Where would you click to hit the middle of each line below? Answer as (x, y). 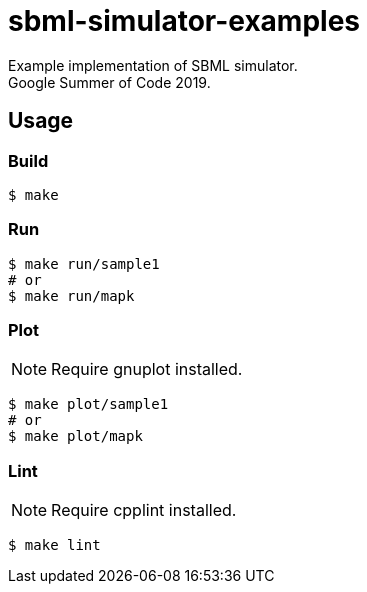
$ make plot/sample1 (88, 404)
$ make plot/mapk (75, 436)
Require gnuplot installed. (147, 369)
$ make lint (54, 545)
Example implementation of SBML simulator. (153, 65)
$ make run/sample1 (84, 263)
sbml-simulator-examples (184, 21)
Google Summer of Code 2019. (109, 82)
